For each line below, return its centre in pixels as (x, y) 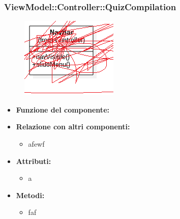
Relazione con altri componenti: (73, 127)
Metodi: (30, 195)
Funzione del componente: (63, 109)
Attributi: (34, 161)
